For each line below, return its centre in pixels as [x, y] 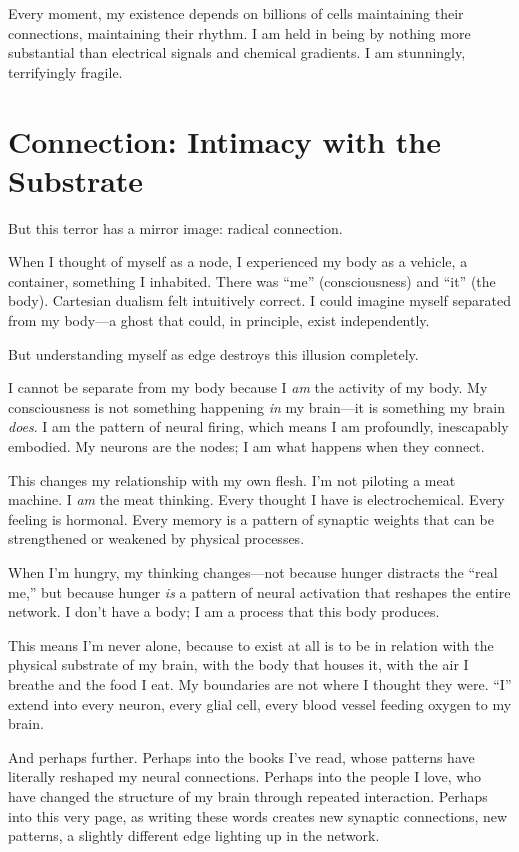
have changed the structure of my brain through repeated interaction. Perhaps [248, 795]
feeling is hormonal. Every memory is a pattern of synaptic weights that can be [251, 518]
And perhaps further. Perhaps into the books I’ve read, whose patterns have [241, 756]
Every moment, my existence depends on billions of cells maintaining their [236, 13]
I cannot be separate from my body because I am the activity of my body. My [248, 387]
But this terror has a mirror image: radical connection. [175, 227]
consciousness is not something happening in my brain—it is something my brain [257, 406]
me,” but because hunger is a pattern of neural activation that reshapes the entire [259, 591]
